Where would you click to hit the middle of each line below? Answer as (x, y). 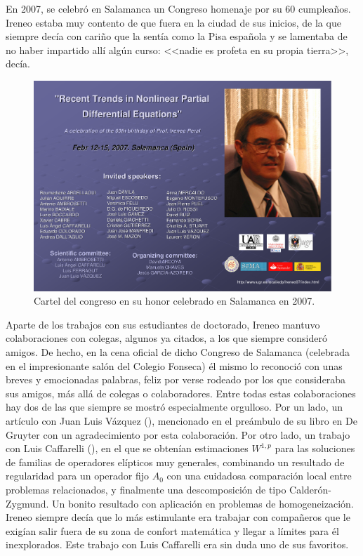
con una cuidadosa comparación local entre (259, 476)
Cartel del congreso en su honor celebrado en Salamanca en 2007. (174, 301)
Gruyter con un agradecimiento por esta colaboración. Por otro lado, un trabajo (178, 434)
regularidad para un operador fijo (78, 476)
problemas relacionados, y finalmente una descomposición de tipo (146, 489)
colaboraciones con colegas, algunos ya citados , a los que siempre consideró (166, 338)
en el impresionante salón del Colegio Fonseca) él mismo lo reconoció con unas (174, 365)
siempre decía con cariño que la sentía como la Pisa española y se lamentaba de (177, 36)
